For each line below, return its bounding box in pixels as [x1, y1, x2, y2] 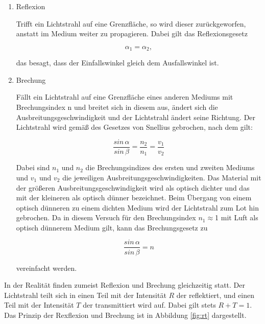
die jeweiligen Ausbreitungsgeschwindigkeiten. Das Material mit [62, 172, 261, 182]
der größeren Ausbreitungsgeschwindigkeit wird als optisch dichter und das [16, 182, 250, 193]
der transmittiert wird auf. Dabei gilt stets [83, 299, 216, 310]
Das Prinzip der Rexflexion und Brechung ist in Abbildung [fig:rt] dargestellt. [4, 309, 247, 320]
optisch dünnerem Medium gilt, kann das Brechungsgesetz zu [16, 222, 208, 233]
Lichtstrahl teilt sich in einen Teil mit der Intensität [4, 289, 166, 300]
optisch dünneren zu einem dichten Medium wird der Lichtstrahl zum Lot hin [16, 202, 259, 213]
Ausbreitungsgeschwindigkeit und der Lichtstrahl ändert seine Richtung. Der [16, 111, 256, 122]
